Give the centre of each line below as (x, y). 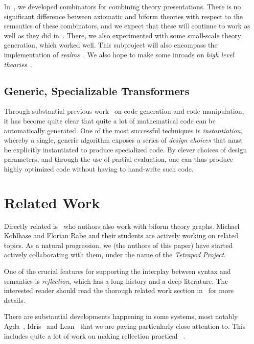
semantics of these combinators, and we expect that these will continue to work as (127, 26)
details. (15, 300)
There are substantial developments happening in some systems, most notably (121, 316)
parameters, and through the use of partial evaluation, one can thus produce (118, 159)
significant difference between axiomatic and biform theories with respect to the (124, 16)
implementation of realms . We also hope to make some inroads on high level (119, 54)
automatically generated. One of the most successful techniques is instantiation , (123, 130)
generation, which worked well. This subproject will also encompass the (111, 45)
